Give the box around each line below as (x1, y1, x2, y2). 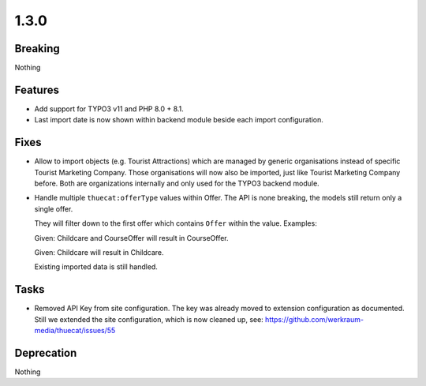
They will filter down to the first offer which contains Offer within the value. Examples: (34, 219, 317, 228)
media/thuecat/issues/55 (34, 326, 116, 335)
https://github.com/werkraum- (264, 314, 364, 324)
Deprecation (14, 346, 77, 359)
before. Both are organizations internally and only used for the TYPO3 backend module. (34, 178, 319, 189)
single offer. (34, 204, 73, 213)
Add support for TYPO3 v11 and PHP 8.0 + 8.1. (34, 103, 185, 114)
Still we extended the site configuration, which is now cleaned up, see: (34, 314, 263, 324)
